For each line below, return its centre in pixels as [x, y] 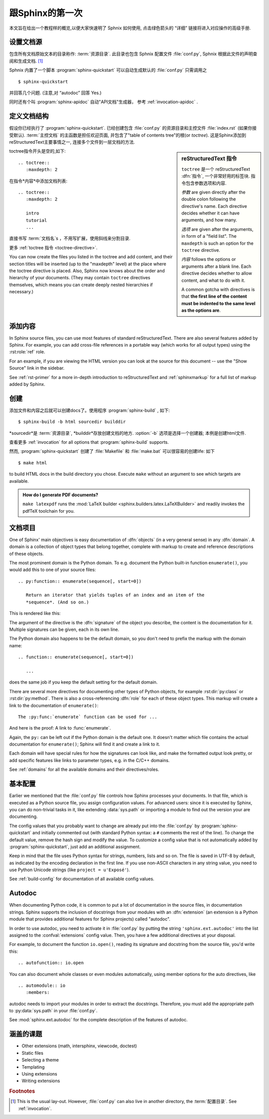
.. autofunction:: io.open [51, 963]
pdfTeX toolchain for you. [49, 511]
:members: [38, 993]
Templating [33, 1067]
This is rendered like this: [35, 613]
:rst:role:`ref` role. [27, 352]
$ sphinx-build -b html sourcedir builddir [72, 422]
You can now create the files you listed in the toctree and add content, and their [91, 257]
